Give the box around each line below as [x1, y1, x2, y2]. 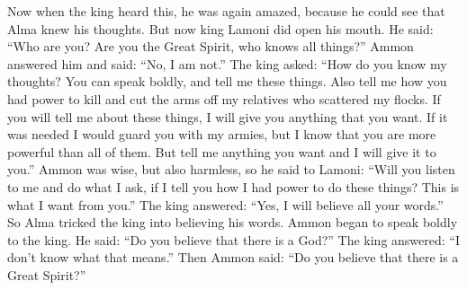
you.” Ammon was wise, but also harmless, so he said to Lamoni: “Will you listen [7, 160, 455, 179]
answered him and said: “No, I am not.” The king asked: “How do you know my [7, 54, 447, 73]
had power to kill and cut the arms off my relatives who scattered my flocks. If [7, 89, 441, 108]
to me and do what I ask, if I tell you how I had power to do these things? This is [7, 177, 460, 196]
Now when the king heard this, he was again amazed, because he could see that [7, 2, 445, 20]
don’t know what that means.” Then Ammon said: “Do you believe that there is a [7, 248, 459, 267]
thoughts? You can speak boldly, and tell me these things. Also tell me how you [7, 72, 447, 91]
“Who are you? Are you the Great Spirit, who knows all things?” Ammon [7, 37, 414, 56]
